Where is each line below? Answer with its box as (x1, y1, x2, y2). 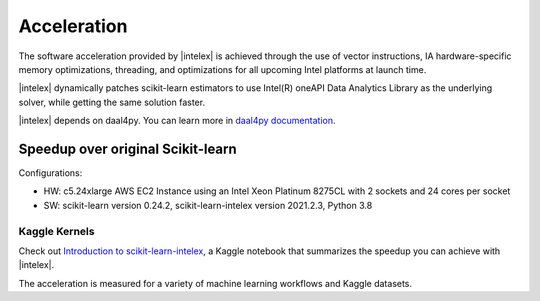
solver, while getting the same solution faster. (18, 96, 205, 108)
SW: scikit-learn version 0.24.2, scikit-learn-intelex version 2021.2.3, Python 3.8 (43, 199, 373, 211)
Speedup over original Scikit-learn (18, 140, 237, 157)
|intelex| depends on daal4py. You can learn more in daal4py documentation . (18, 115, 336, 127)
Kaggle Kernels (18, 224, 95, 238)
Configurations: (18, 167, 83, 179)
